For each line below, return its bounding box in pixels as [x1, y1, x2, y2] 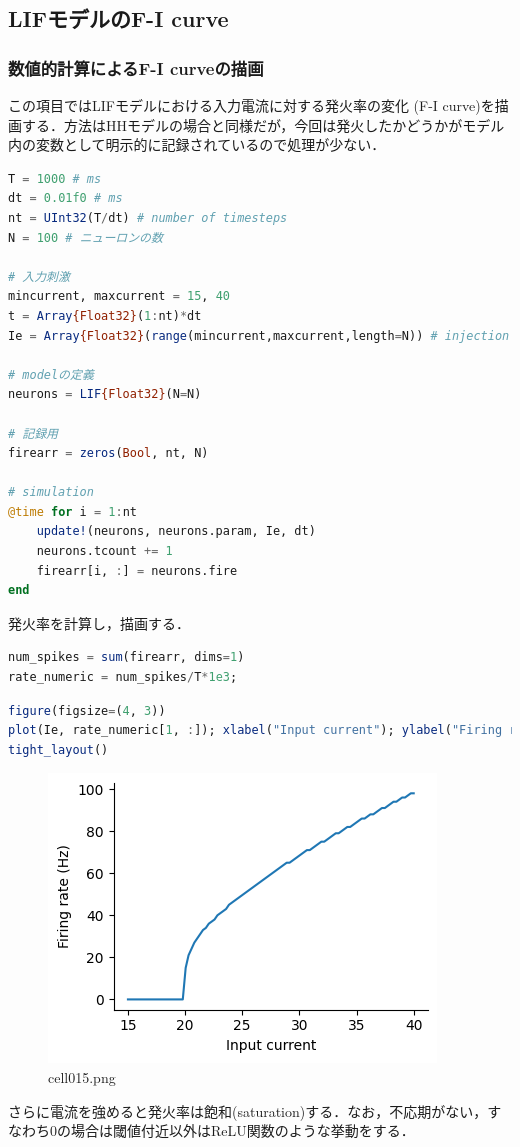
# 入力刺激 [8, 269, 70, 284]
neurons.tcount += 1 [36, 544, 173, 559]
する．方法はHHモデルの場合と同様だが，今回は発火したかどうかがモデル [21, 114, 505, 135]
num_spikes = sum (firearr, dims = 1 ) [8, 650, 245, 665]
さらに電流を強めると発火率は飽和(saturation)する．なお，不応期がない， [8, 1100, 488, 1121]
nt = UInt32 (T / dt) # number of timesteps [8, 210, 288, 225]
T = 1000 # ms [8, 171, 102, 186]
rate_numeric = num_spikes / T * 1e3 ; [8, 670, 238, 685]
